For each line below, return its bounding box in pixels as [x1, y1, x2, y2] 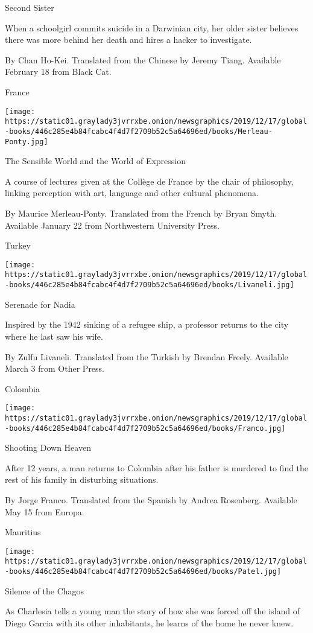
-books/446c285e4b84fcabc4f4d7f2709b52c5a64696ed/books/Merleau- [5, 127, 273, 136]
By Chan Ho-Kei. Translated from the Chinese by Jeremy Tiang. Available [5, 53, 281, 66]
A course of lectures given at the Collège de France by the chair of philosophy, [5, 174, 294, 187]
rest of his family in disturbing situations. [5, 473, 159, 486]
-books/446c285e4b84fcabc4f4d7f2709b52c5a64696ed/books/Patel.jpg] [5, 567, 282, 576]
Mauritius [5, 526, 41, 538]
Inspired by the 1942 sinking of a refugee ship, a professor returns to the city [5, 318, 289, 331]
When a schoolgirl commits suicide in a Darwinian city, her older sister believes [5, 21, 299, 34]
